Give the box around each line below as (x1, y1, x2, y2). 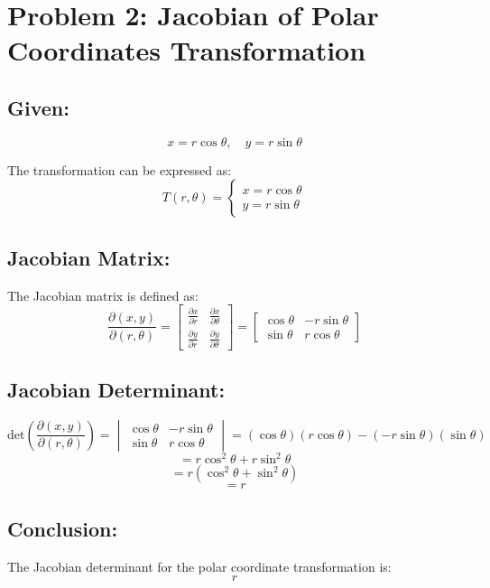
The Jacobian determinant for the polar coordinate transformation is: (7, 556, 392, 575)
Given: (7, 93, 69, 121)
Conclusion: (7, 514, 118, 542)
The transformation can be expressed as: (7, 160, 232, 179)
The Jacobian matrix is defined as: (7, 285, 199, 304)
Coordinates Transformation (7, 32, 366, 69)
